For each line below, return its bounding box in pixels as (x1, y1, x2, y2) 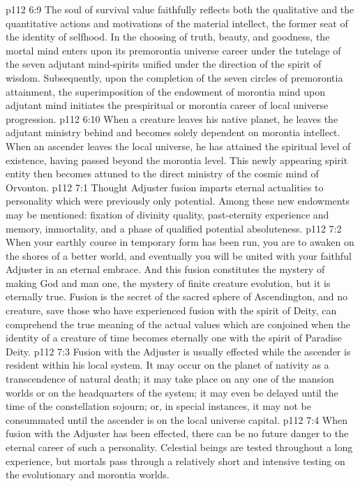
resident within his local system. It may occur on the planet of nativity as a (6, 358, 329, 372)
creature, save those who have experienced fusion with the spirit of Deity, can (6, 303, 337, 318)
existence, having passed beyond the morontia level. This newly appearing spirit (6, 152, 348, 167)
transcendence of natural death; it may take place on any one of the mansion (6, 371, 334, 386)
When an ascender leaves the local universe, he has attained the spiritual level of (6, 138, 351, 153)
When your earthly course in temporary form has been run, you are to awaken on (6, 235, 354, 249)
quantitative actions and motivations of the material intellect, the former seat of (6, 15, 348, 30)
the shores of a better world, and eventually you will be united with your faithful (6, 248, 352, 263)
